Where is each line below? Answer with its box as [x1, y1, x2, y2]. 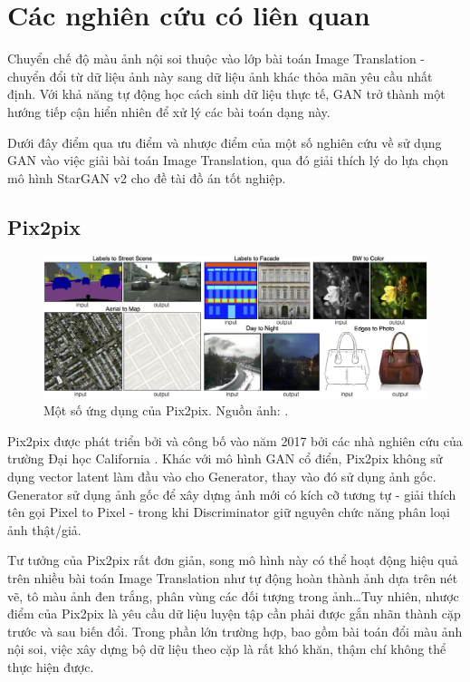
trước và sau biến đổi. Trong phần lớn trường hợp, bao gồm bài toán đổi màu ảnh [7, 621, 463, 640]
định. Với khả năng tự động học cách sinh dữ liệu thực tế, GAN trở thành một [7, 84, 446, 103]
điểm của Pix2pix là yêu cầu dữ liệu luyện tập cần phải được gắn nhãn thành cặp [7, 604, 461, 623]
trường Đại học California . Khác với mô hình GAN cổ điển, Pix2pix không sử [7, 449, 443, 468]
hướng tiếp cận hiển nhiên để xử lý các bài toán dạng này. [7, 102, 331, 121]
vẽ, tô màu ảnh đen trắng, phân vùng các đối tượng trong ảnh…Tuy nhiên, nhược [7, 586, 459, 605]
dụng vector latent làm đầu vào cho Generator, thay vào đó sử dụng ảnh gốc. [7, 466, 436, 485]
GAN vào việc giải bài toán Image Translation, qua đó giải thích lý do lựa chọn [7, 151, 449, 170]
